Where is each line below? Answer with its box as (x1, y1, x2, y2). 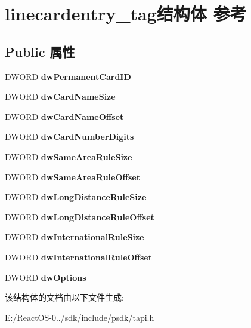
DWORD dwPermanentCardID (5, 70, 131, 82)
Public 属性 (5, 42, 75, 60)
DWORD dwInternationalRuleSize (5, 231, 144, 243)
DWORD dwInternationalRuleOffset (5, 250, 153, 263)
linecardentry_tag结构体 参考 (5, 1, 247, 26)
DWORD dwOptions (5, 271, 86, 283)
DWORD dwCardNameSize (5, 90, 116, 103)
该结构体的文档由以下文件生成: (5, 291, 124, 304)
